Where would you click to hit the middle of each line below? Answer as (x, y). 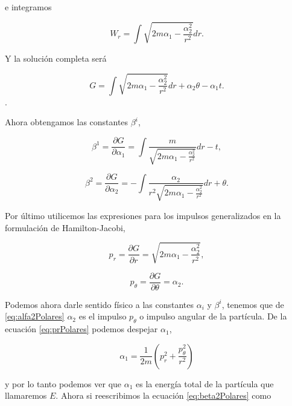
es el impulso (103, 316)
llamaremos (26, 395)
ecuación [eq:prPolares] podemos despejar (81, 329)
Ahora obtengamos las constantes (67, 122)
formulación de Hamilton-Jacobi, (65, 227)
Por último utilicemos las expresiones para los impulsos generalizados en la (143, 215)
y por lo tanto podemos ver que (63, 383)
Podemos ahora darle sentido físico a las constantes (99, 304)
